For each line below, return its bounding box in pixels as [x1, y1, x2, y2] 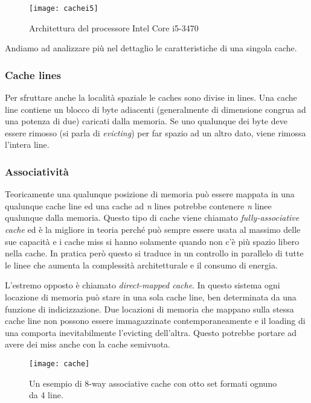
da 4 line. [29, 389, 63, 401]
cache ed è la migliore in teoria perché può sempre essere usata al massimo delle [5, 223, 301, 236]
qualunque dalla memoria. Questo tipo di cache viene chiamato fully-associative [5, 211, 300, 224]
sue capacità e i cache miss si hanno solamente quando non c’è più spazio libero [5, 235, 300, 247]
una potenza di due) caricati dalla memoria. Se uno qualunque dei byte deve [5, 115, 287, 127]
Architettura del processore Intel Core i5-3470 [29, 21, 199, 34]
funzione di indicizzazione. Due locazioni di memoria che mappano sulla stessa [5, 302, 294, 315]
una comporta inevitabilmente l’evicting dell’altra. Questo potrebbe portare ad [5, 326, 297, 338]
